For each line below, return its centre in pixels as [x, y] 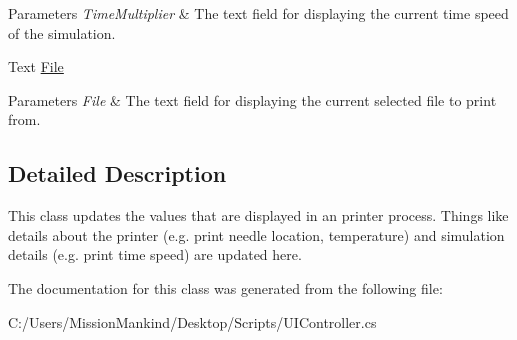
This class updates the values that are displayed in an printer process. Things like [258, 215]
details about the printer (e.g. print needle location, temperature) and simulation [256, 234]
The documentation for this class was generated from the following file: [225, 287]
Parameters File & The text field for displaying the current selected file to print [252, 99]
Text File [36, 66]
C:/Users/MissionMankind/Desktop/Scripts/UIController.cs [192, 321]
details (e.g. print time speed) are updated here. [155, 254]
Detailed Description [117, 173]
